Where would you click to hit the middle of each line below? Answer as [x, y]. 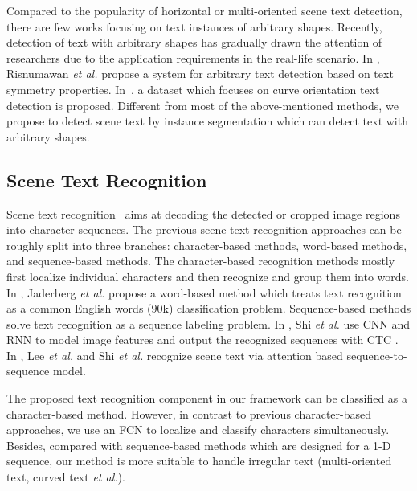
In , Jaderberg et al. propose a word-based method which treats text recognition [204, 292]
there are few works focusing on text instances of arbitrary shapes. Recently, [194, 26]
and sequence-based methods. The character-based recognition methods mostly [201, 261]
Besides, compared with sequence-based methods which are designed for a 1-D [199, 445]
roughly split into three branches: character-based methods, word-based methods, [207, 245]
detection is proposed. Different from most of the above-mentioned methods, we [202, 105]
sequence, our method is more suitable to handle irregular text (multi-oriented [199, 461]
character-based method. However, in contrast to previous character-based [189, 413]
